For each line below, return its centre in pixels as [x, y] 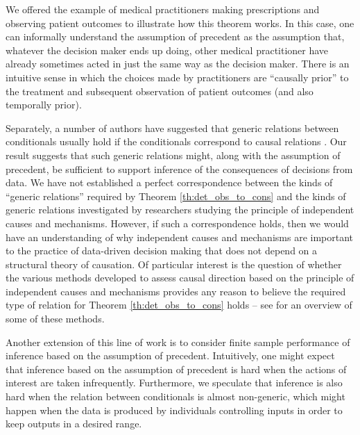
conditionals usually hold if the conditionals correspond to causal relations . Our [176, 141]
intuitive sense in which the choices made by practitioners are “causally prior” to [177, 77]
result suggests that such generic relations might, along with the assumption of [173, 155]
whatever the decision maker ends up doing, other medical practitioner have [167, 50]
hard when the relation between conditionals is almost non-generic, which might [175, 396]
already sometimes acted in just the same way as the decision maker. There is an [178, 64]
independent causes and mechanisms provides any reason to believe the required [176, 291]
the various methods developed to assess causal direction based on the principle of [180, 278]
